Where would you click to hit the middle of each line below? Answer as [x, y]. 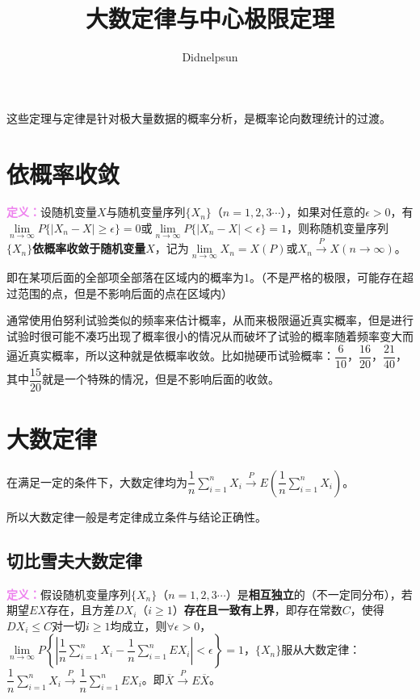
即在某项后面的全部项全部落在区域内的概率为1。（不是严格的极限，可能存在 [204, 277]
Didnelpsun [210, 57]
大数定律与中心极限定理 [210, 18]
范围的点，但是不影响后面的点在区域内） [125, 293]
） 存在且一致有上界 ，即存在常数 [257, 610]
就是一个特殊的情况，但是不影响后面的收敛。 [161, 379]
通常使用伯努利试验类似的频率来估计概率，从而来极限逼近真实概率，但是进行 [210, 320]
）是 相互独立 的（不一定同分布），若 [319, 594]
